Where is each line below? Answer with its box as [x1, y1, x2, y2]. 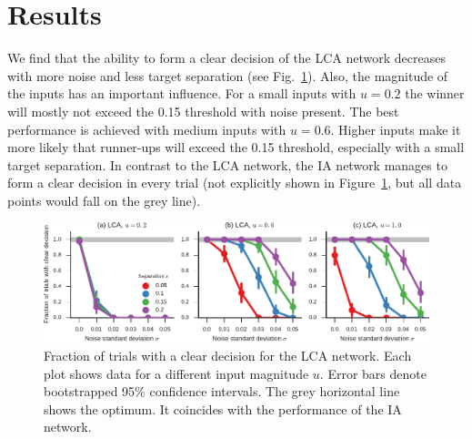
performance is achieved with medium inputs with [7, 119, 286, 138]
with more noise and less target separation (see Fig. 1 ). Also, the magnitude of [7, 66, 448, 85]
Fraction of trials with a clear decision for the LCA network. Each [44, 346, 412, 365]
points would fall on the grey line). [7, 190, 201, 209]
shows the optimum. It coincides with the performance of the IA [44, 399, 402, 418]
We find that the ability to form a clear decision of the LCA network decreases [7, 48, 446, 67]
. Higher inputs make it [330, 119, 461, 138]
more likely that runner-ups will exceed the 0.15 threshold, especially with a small [7, 138, 465, 157]
